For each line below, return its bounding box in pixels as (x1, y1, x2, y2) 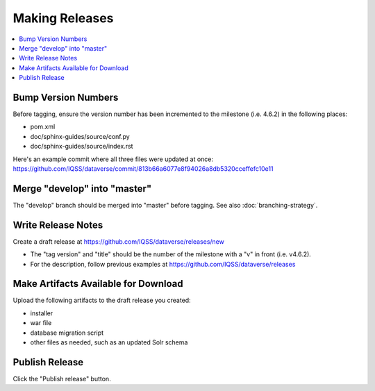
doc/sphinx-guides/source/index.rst (30, 142, 133, 151)
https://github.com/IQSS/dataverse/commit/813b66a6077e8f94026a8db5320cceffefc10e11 (12, 164, 274, 173)
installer (30, 309, 53, 317)
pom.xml (30, 122, 56, 131)
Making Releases (12, 10, 114, 26)
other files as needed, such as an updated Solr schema (30, 338, 188, 347)
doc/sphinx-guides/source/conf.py (30, 132, 130, 140)
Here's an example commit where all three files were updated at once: (12, 155, 214, 163)
